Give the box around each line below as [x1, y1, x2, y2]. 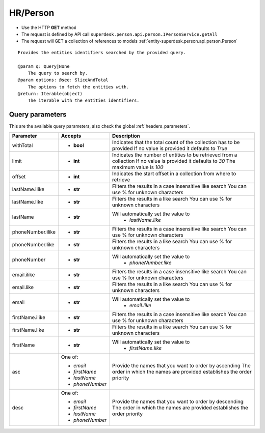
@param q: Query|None [18, 63, 70, 69]
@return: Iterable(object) [18, 91, 83, 97]
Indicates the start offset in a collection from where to [112, 170, 237, 177]
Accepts [61, 132, 81, 139]
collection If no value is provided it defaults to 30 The [112, 157, 236, 164]
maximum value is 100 [112, 164, 164, 171]
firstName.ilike [12, 314, 46, 320]
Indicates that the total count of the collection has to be [112, 139, 240, 145]
